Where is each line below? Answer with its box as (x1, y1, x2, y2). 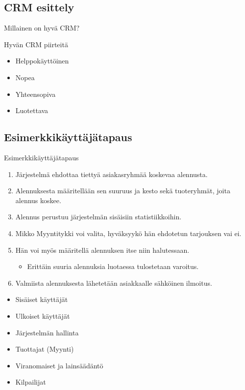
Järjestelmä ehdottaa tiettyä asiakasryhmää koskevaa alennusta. (15, 169, 208, 179)
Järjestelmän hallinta (15, 327, 79, 337)
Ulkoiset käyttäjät (15, 310, 70, 321)
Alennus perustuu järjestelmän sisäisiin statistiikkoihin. (15, 211, 182, 222)
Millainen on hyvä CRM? (4, 23, 80, 33)
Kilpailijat (15, 377, 46, 387)
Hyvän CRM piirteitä (4, 39, 68, 49)
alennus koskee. (15, 195, 61, 205)
